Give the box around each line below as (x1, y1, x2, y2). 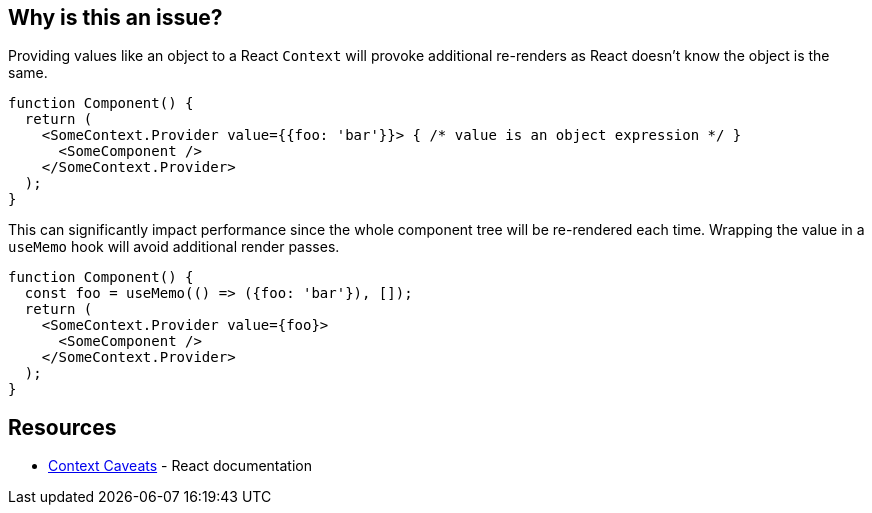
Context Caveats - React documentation (48, 457, 312, 475)
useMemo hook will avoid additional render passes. (8, 238, 340, 256)
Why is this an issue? (8, 5, 223, 30)
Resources (8, 414, 117, 440)
